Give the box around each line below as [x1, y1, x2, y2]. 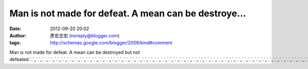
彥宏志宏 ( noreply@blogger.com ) [50, 32, 120, 38]
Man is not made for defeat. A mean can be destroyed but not [9, 49, 140, 55]
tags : [9, 40, 21, 46]
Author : [9, 32, 27, 38]
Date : [9, 26, 22, 32]
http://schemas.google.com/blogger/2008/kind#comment [50, 40, 172, 46]
